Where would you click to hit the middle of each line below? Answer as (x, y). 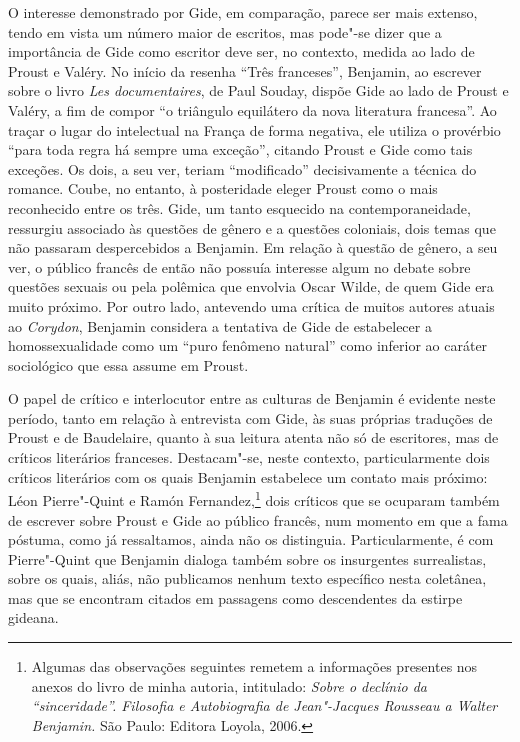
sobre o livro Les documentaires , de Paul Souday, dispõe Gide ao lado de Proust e (258, 90)
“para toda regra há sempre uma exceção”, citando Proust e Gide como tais (240, 149)
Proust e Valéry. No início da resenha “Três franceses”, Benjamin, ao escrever (245, 70)
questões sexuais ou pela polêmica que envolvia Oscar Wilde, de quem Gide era (251, 286)
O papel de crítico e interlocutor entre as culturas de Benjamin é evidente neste (252, 398)
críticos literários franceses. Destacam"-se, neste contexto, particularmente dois (249, 457)
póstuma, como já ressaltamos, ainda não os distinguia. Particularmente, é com (251, 539)
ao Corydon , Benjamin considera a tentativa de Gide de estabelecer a (220, 325)
